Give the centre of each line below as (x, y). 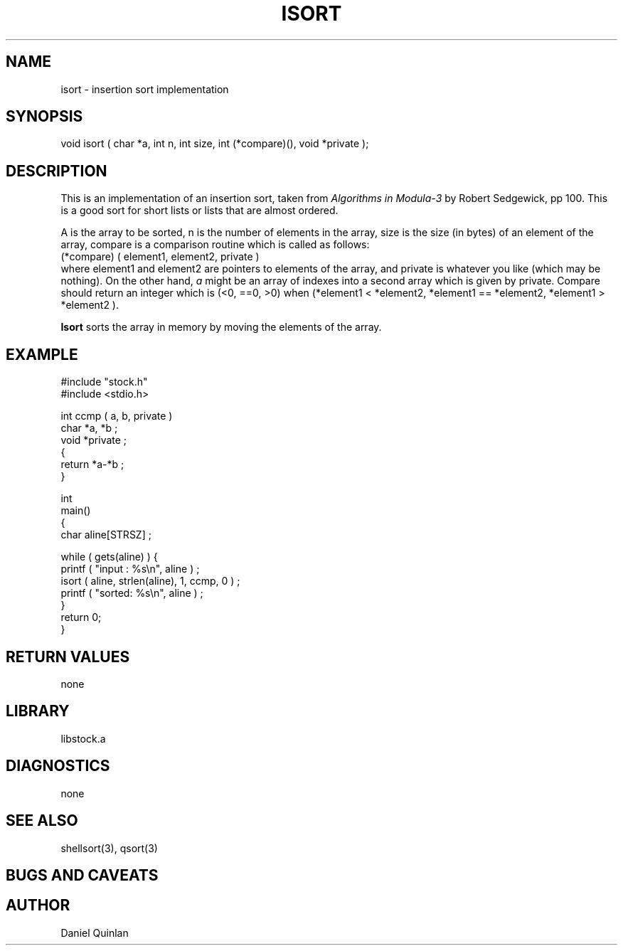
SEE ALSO (42, 821)
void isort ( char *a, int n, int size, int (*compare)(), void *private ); (215, 144)
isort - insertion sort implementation (145, 89)
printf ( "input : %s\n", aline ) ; (130, 569)
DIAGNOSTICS (58, 766)
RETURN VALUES (68, 657)
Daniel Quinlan (95, 933)
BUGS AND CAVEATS (82, 875)
